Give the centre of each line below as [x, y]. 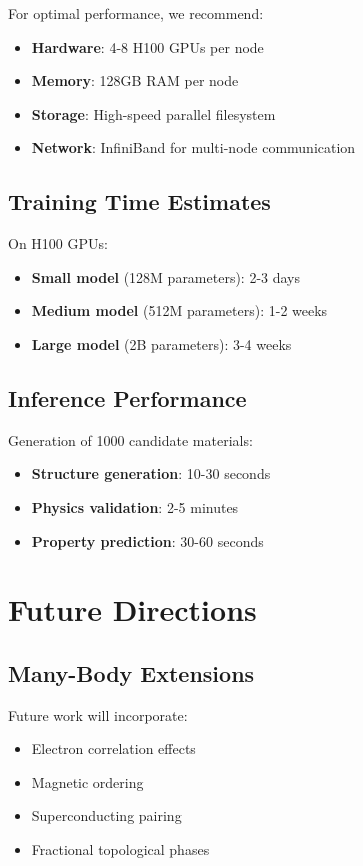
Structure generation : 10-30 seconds [151, 473]
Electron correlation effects [113, 748]
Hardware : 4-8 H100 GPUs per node [147, 46]
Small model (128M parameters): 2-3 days [166, 276]
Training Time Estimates [139, 201]
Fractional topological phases [120, 849]
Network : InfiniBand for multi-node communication [193, 147]
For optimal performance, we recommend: [136, 13]
